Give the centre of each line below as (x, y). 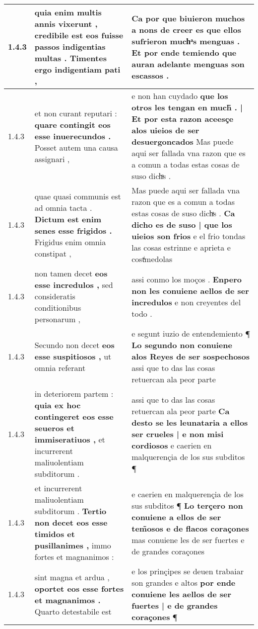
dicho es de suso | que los (182, 225)
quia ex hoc (58, 405)
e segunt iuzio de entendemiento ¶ (191, 333)
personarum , (58, 319)
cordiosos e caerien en (172, 445)
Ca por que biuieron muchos (188, 18)
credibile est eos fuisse (79, 35)
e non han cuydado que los (180, 96)
